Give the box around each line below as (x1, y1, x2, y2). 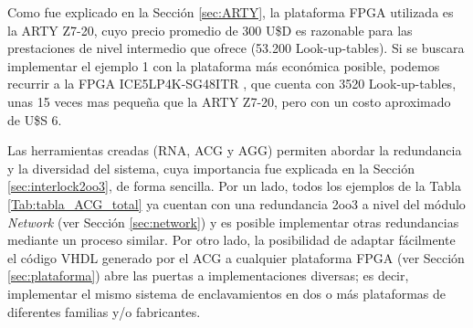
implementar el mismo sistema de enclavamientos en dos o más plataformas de (7, 283, 447, 302)
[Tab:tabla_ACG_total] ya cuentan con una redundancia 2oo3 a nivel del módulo (7, 194, 466, 213)
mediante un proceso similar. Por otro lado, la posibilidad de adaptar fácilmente (7, 230, 456, 249)
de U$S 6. (7, 110, 62, 129)
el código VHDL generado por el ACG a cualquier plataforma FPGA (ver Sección (7, 248, 465, 267)
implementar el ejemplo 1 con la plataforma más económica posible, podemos (7, 56, 440, 75)
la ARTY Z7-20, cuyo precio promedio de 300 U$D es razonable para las (7, 20, 413, 39)
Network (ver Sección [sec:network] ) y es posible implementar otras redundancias (7, 212, 459, 231)
